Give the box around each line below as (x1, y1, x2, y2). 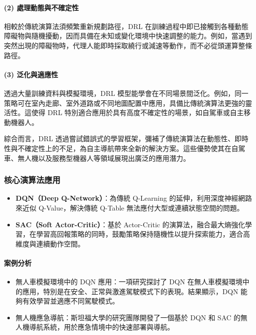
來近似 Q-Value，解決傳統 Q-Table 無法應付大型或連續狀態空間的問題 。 (15, 202, 244, 213)
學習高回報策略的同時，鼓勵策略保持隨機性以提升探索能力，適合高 (36, 229, 250, 239)
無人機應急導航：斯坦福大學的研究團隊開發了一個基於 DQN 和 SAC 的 (15, 312, 241, 322)
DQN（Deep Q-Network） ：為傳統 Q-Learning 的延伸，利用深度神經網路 (15, 193, 252, 203)
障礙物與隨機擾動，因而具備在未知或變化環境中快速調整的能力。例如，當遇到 (4, 30, 252, 41)
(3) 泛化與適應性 (4, 69, 58, 79)
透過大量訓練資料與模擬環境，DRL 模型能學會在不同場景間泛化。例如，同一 (4, 88, 249, 98)
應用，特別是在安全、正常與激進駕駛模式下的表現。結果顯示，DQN (22, 286, 238, 296)
